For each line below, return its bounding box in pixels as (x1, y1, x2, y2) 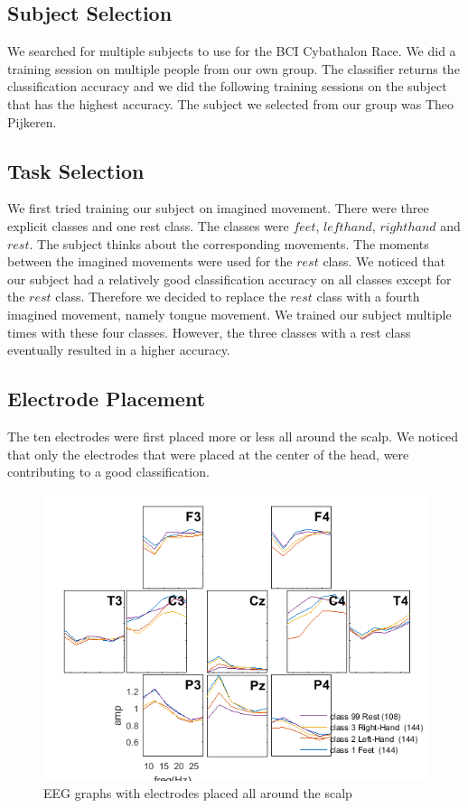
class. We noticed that (323, 252, 445, 271)
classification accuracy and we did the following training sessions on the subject (7, 77, 447, 96)
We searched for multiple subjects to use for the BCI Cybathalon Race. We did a (7, 42, 456, 60)
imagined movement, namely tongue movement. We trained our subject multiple (7, 304, 452, 323)
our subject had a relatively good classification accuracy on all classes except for (7, 269, 452, 288)
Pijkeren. (7, 112, 57, 131)
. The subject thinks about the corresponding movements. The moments (29, 234, 429, 253)
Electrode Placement (7, 385, 206, 413)
